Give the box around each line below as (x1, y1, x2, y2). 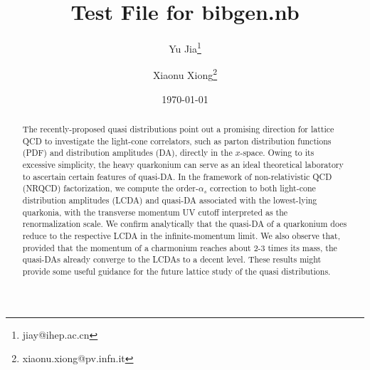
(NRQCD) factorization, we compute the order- (22, 182, 199, 194)
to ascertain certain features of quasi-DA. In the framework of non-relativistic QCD (22, 170, 332, 182)
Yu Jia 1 (169, 39, 201, 55)
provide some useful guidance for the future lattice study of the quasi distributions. (22, 265, 331, 277)
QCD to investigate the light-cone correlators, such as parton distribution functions (22, 134, 332, 147)
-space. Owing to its (240, 147, 314, 159)
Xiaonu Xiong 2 (152, 65, 218, 83)
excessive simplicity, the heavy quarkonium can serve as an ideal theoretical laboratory (22, 158, 344, 170)
